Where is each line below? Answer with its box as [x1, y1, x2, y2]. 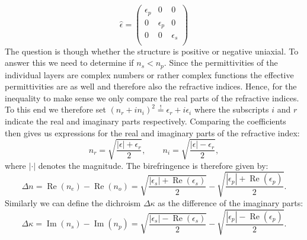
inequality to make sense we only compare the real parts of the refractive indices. [5, 91, 299, 104]
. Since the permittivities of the [164, 56, 278, 69]
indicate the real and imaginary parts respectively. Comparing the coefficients [5, 114, 286, 127]
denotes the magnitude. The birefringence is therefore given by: [38, 159, 268, 171]
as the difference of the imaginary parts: [158, 196, 303, 209]
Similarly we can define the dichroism [5, 196, 141, 209]
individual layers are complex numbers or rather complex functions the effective [5, 68, 294, 81]
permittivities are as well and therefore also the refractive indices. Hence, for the [5, 80, 297, 92]
